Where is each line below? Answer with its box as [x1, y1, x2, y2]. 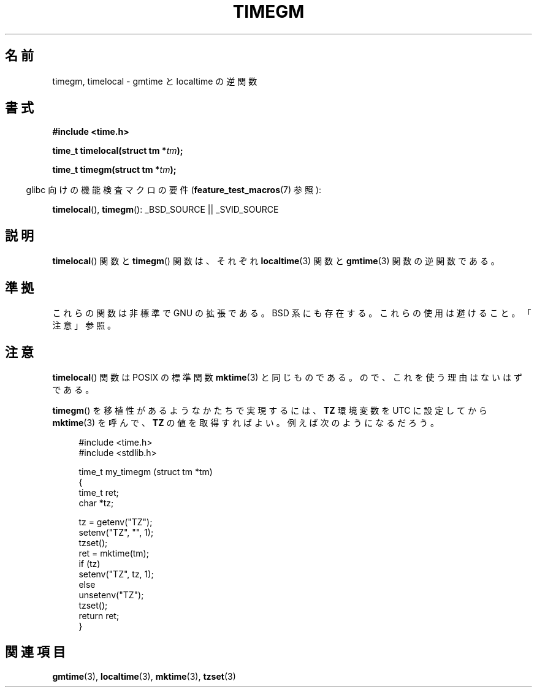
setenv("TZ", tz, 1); [78, 568, 154, 579]
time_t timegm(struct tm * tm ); [52, 164, 177, 175]
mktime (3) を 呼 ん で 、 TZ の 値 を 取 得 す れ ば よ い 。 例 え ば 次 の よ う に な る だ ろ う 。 [52, 417, 439, 428]
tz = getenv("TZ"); [78, 516, 153, 527]
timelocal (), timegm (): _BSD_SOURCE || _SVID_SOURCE [52, 204, 279, 215]
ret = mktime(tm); [78, 547, 149, 558]
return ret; [78, 610, 120, 621]
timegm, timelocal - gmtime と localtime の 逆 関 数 [52, 75, 257, 86]
